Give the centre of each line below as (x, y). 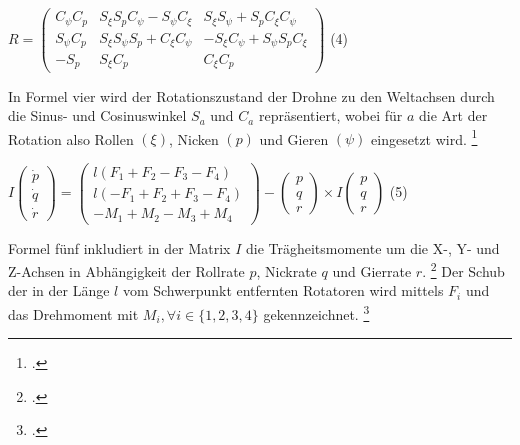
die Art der (453, 115)
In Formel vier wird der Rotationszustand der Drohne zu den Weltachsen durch (251, 95)
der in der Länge (59, 290)
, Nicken (193, 138)
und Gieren (294, 138)
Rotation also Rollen (71, 138)
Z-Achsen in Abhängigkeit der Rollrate (126, 270)
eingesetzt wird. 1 (424, 137)
